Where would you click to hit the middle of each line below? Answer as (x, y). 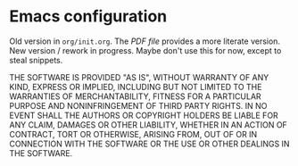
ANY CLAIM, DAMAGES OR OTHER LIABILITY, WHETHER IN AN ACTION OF (148, 124)
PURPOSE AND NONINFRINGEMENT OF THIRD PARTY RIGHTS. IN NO (138, 105)
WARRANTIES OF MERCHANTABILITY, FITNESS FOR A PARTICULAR (135, 96)
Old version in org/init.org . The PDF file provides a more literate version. (145, 41)
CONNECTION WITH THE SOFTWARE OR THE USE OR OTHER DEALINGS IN (149, 144)
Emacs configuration (88, 17)
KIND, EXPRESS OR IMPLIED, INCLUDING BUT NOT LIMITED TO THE (136, 87)
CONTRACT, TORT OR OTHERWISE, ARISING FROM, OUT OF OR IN (133, 134)
